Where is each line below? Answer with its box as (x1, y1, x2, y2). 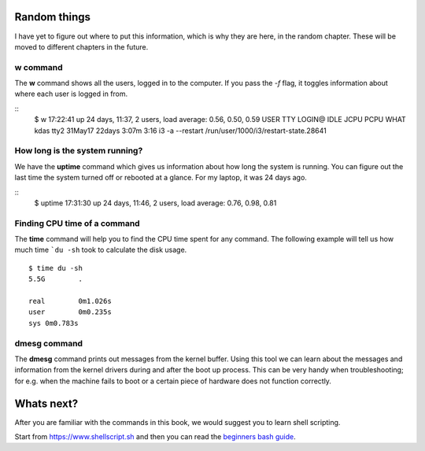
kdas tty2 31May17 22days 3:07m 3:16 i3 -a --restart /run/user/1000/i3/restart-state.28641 (34, 126, 327, 135)
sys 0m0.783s (28, 319, 79, 327)
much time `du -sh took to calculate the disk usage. (14, 245, 187, 255)
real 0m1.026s (28, 297, 112, 306)
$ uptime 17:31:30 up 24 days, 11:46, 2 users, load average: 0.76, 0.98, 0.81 (34, 198, 277, 208)
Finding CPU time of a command (14, 217, 141, 228)
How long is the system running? (14, 146, 143, 157)
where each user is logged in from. (14, 89, 128, 98)
